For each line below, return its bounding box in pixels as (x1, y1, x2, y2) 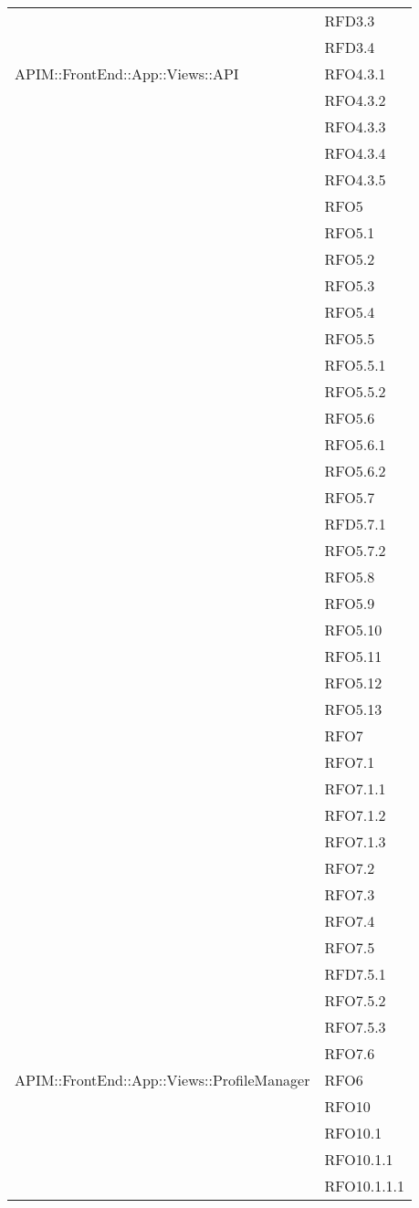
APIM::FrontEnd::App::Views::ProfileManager (15, 1069, 310, 1090)
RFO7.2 (324, 857, 375, 878)
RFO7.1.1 (324, 778, 386, 799)
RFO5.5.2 (324, 381, 386, 402)
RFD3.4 (324, 37, 375, 58)
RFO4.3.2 (324, 89, 386, 110)
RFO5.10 (324, 619, 382, 640)
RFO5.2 (324, 248, 375, 269)
